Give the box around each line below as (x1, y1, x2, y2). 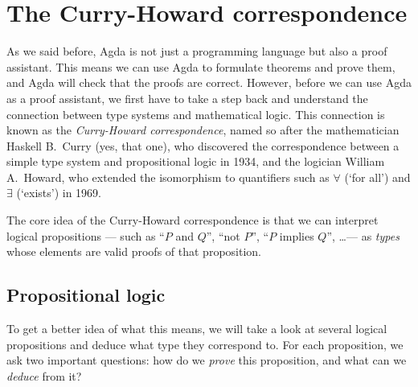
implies (279, 227, 314, 244)
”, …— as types (326, 227, 400, 244)
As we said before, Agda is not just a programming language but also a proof (6, 43, 387, 60)
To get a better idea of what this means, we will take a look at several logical (6, 320, 387, 337)
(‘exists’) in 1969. (16, 184, 102, 201)
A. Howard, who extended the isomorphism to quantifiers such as (6, 168, 330, 185)
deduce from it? (6, 367, 82, 384)
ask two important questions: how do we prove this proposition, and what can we (6, 352, 407, 368)
